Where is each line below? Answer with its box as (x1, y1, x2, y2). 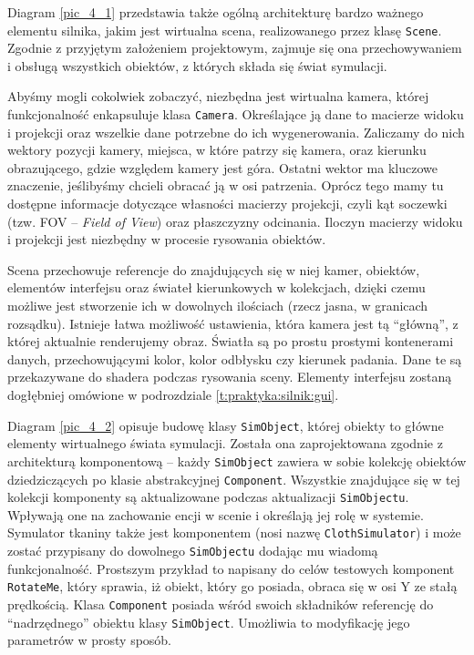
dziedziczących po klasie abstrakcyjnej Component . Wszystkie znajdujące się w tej (7, 469, 460, 488)
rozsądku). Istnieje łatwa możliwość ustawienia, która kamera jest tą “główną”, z (7, 313, 459, 333)
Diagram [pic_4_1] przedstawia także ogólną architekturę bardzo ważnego (7, 3, 424, 21)
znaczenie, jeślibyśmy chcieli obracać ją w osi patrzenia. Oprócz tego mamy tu (7, 176, 444, 195)
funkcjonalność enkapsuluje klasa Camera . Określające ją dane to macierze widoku (7, 105, 464, 124)
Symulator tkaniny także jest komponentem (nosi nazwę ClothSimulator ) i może (7, 523, 461, 542)
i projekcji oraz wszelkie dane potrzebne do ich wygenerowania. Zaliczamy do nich (7, 122, 465, 141)
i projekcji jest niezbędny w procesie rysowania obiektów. (7, 230, 326, 249)
